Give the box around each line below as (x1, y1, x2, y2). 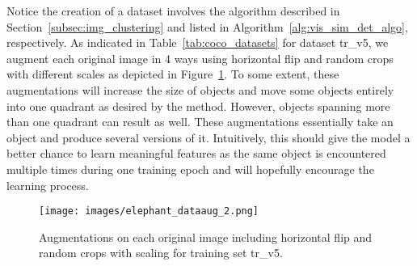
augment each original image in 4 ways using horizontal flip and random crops (6, 49, 394, 66)
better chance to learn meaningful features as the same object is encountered (6, 145, 386, 162)
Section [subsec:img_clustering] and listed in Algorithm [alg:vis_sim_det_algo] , (6, 18, 408, 35)
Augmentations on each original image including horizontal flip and (39, 228, 373, 245)
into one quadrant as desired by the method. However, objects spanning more (6, 97, 390, 114)
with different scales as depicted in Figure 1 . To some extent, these (6, 65, 339, 82)
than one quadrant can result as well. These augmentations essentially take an (6, 113, 394, 130)
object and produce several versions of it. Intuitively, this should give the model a (6, 129, 411, 146)
